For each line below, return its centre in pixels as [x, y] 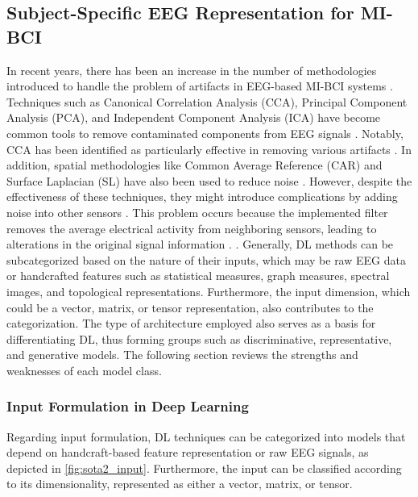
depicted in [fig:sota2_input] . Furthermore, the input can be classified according [204, 468]
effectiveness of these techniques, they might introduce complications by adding [202, 196]
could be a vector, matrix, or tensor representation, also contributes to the [190, 307]
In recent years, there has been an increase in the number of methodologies [192, 70]
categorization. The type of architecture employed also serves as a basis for [191, 323]
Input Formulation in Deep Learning [128, 406]
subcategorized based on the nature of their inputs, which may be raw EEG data [206, 259]
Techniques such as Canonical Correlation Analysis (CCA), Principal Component [207, 101]
